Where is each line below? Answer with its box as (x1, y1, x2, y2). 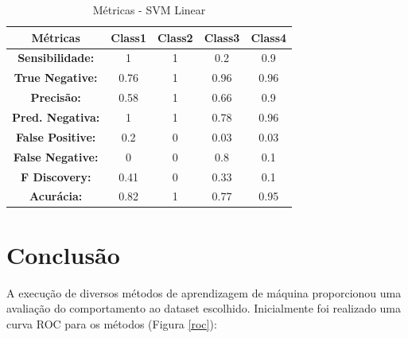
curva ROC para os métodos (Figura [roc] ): (6, 315, 217, 332)
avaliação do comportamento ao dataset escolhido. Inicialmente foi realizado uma (6, 300, 402, 317)
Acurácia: (29, 188, 83, 204)
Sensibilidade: (17, 49, 95, 66)
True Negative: (14, 69, 98, 86)
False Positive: (16, 128, 96, 145)
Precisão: (30, 89, 81, 106)
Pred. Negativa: (12, 108, 100, 125)
